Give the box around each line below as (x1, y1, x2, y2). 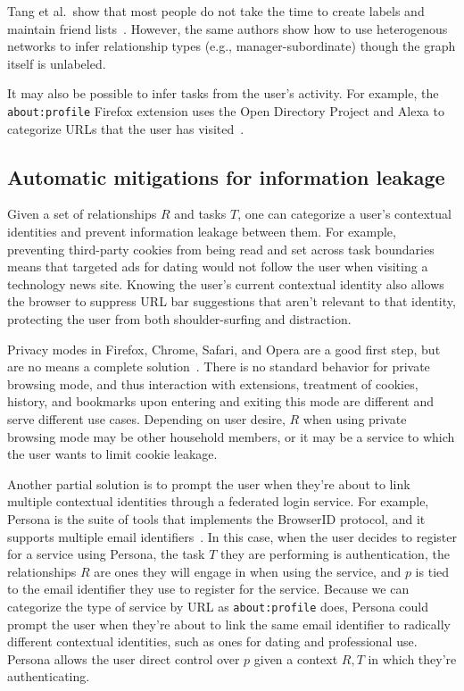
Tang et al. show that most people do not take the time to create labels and (7, 2, 425, 20)
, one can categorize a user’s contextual (237, 204, 452, 223)
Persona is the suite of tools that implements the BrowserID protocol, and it (7, 509, 426, 528)
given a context (253, 649, 338, 668)
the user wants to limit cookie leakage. (7, 445, 218, 463)
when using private (302, 409, 407, 428)
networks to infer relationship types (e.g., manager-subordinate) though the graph (7, 37, 456, 55)
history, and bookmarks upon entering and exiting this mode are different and (7, 392, 435, 411)
